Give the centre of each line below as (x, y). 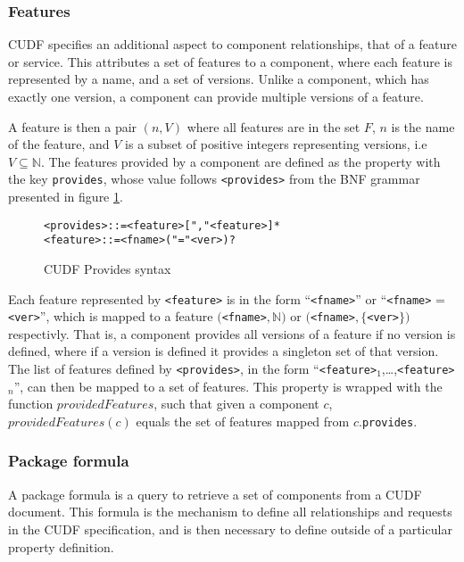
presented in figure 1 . (66, 197)
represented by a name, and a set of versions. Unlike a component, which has (219, 79)
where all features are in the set (273, 126)
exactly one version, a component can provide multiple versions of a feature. (216, 96)
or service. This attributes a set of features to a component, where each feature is (231, 61)
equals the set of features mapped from (243, 421)
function (31, 404)
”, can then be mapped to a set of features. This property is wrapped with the (228, 386)
